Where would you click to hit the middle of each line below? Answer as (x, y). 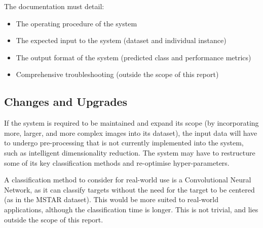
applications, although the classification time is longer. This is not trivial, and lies (131, 209)
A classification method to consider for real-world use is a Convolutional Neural (128, 180)
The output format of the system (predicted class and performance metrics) (134, 57)
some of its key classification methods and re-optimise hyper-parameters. (117, 162)
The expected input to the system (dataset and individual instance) (121, 40)
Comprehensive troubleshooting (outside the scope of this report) (117, 74)
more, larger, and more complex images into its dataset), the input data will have (131, 132)
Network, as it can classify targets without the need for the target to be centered (129, 189)
